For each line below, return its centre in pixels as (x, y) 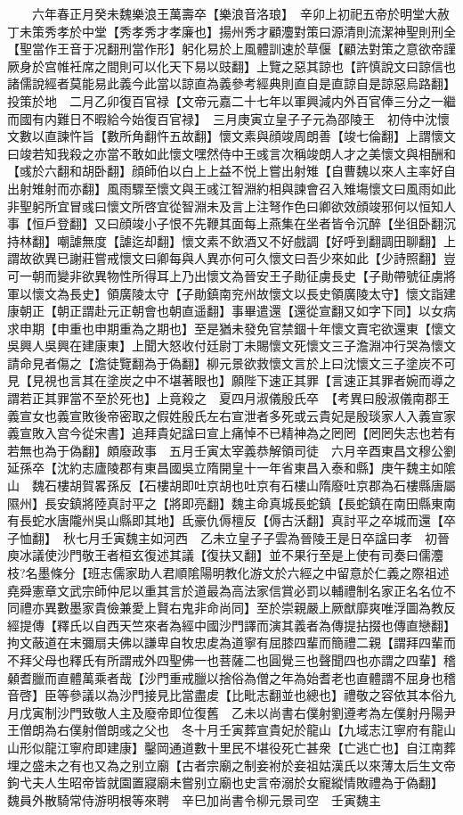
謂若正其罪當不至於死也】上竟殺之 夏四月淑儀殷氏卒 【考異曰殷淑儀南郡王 (228, 398)
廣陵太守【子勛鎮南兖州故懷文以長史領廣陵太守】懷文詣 (281, 293)
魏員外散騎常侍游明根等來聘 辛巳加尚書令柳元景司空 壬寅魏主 (194, 799)
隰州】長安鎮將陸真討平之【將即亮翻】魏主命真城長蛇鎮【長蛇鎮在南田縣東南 (231, 502)
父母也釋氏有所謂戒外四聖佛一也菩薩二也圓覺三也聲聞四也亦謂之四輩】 (237, 659)
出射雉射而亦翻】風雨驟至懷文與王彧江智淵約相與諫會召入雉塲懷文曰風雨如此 (231, 188)
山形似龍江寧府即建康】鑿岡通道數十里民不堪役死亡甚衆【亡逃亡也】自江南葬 (231, 747)
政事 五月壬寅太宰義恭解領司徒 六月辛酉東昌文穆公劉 (293, 450)
